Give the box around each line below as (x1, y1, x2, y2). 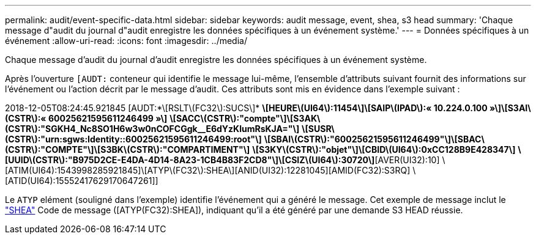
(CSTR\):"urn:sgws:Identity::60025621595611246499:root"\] (5, 134, 262, 144)
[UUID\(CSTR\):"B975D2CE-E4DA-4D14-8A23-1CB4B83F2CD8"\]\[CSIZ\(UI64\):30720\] (5, 155, 375, 165)
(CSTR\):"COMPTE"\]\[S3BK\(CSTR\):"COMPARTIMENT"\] (5, 144, 250, 155)
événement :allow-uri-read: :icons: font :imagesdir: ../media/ (5, 35, 247, 46)
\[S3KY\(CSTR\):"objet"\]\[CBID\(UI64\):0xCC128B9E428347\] (252, 144, 516, 155)
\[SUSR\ (302, 123, 335, 134)
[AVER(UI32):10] (374, 155, 440, 165)
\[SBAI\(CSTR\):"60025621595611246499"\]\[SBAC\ (264, 134, 485, 144)
